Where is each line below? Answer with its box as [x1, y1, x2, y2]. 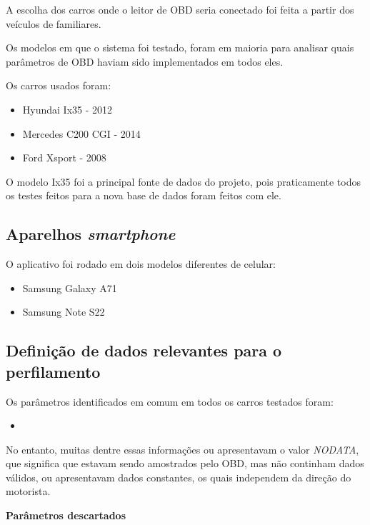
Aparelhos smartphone [6, 223, 176, 245]
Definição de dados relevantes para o [6, 339, 282, 361]
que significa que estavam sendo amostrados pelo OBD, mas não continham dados [6, 456, 364, 471]
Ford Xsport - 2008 [22, 150, 106, 165]
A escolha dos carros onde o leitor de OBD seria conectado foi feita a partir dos [6, 2, 354, 16]
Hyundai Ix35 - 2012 [22, 101, 113, 116]
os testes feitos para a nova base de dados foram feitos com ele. [6, 188, 281, 203]
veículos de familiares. [6, 16, 101, 31]
